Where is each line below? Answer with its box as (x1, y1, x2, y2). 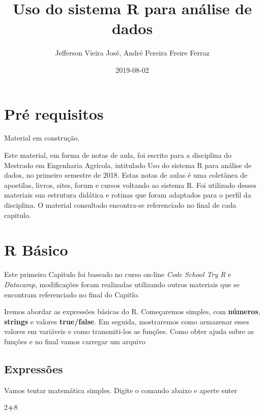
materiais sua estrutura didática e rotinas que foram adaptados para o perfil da (4, 189, 251, 200)
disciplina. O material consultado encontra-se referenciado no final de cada (4, 200, 237, 210)
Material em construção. (4, 132, 80, 143)
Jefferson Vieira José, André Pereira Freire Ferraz (55, 47, 210, 58)
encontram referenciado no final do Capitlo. (4, 289, 140, 299)
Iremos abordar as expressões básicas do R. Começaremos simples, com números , (4, 306, 260, 317)
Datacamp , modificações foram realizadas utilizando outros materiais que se (4, 279, 240, 289)
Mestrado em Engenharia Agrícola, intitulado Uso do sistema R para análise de (4, 159, 252, 170)
